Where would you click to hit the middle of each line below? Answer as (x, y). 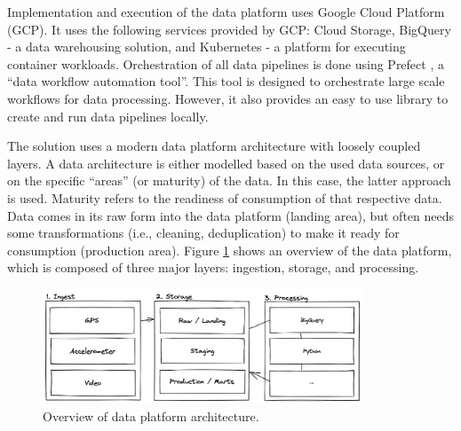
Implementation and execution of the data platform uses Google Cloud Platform (226, 12)
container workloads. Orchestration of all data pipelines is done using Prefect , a (226, 63)
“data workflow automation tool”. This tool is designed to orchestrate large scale (226, 81)
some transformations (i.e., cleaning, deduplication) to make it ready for (203, 233)
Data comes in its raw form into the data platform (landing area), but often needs (231, 215)
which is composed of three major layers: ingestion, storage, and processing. (213, 267)
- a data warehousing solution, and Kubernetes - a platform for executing (207, 47)
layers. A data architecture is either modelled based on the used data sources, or (226, 163)
